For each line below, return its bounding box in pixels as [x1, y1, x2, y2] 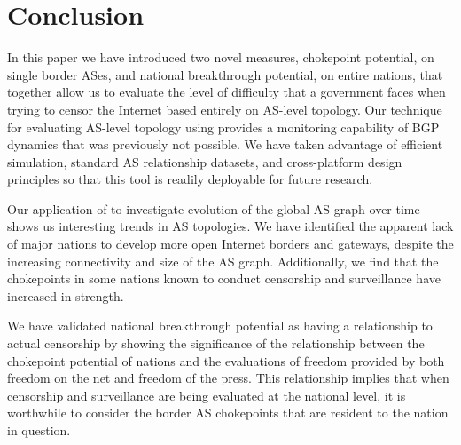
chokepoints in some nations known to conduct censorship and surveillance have [7, 269, 441, 288]
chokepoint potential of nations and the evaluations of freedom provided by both [7, 351, 445, 370]
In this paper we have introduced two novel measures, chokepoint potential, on [7, 48, 434, 67]
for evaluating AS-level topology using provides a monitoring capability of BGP [7, 117, 440, 136]
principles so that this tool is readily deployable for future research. [7, 170, 373, 188]
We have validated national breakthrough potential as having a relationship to [7, 316, 433, 335]
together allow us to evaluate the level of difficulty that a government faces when [7, 83, 446, 101]
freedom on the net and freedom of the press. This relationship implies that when [7, 369, 449, 387]
